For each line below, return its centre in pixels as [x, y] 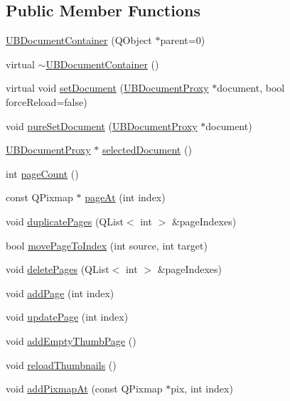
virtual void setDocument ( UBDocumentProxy [107, 88]
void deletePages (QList [58, 269]
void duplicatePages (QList [65, 221]
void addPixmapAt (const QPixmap [84, 389]
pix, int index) [202, 389]
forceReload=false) [47, 101]
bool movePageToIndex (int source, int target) [107, 245]
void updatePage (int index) [67, 317]
